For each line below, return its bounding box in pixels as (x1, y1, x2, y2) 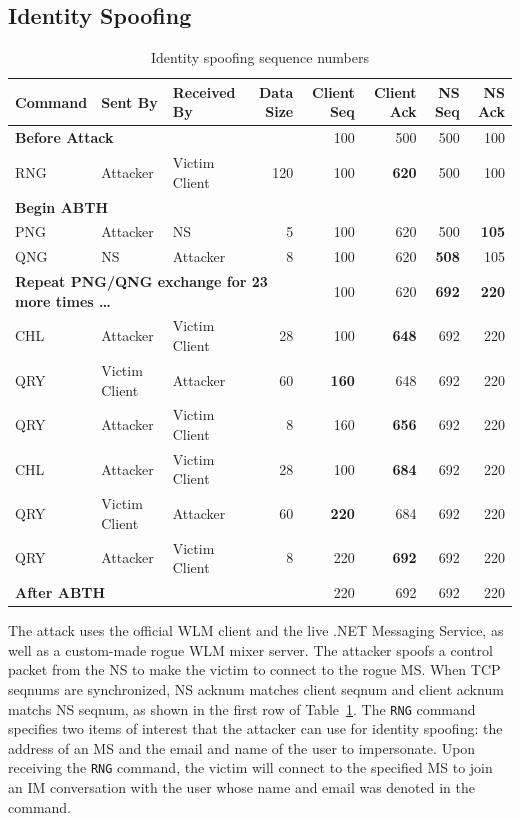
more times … (15, 290, 111, 311)
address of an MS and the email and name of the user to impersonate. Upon (8, 737, 476, 758)
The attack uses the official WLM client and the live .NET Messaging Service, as (8, 620, 504, 641)
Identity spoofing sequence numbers (150, 47, 370, 68)
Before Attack (15, 127, 114, 148)
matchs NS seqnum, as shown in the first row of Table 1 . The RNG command (8, 698, 476, 719)
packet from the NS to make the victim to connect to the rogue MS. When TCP (8, 659, 501, 680)
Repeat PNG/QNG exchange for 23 (15, 271, 268, 292)
